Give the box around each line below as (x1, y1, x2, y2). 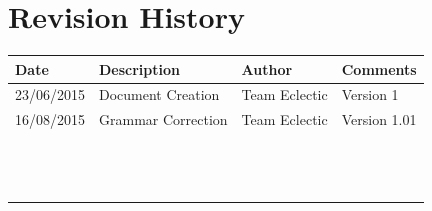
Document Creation (99, 84, 220, 105)
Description (99, 58, 181, 79)
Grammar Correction (99, 109, 228, 130)
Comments (341, 58, 417, 79)
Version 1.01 (341, 109, 417, 130)
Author (241, 58, 293, 79)
